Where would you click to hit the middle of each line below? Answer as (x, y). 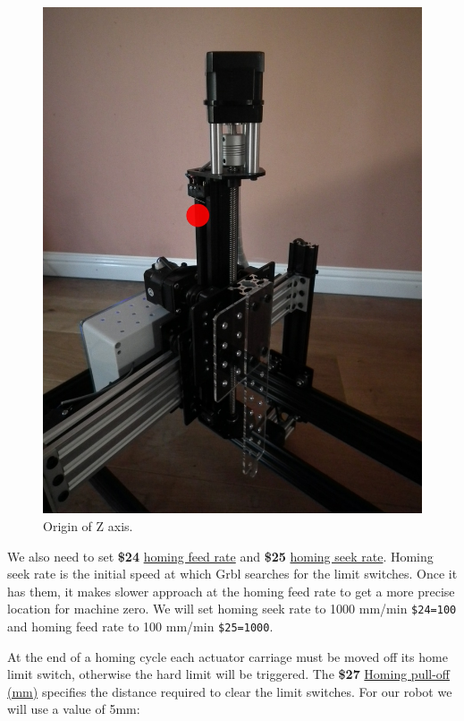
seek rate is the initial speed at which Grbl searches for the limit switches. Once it (232, 574)
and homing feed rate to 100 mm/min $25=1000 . (140, 626)
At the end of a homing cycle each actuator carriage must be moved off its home (228, 656)
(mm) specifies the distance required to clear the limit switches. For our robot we (230, 691)
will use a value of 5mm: (74, 709)
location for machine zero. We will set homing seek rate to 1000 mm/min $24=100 (232, 609)
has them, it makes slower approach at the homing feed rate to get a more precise (231, 591)
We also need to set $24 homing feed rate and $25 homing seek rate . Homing (220, 556)
